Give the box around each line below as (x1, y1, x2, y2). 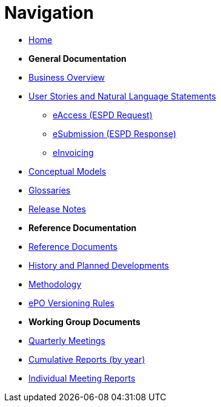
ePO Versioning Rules (28, 297, 114, 308)
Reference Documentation (28, 222, 137, 233)
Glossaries (28, 184, 71, 195)
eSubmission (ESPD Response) (53, 128, 177, 139)
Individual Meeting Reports (28, 372, 136, 383)
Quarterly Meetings (28, 335, 105, 346)
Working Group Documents (28, 316, 140, 327)
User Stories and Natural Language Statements (28, 90, 216, 101)
